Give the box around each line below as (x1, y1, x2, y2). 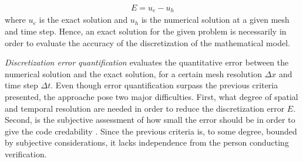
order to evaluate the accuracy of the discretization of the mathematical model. (5, 36, 290, 49)
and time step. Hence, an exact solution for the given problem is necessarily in (5, 25, 287, 37)
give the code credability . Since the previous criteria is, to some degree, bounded (5, 125, 297, 137)
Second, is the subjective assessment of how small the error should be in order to (5, 113, 295, 126)
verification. (5, 148, 47, 160)
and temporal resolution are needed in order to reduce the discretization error (5, 102, 285, 114)
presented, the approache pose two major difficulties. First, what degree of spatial (5, 91, 298, 103)
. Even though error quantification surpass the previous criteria (51, 79, 278, 91)
